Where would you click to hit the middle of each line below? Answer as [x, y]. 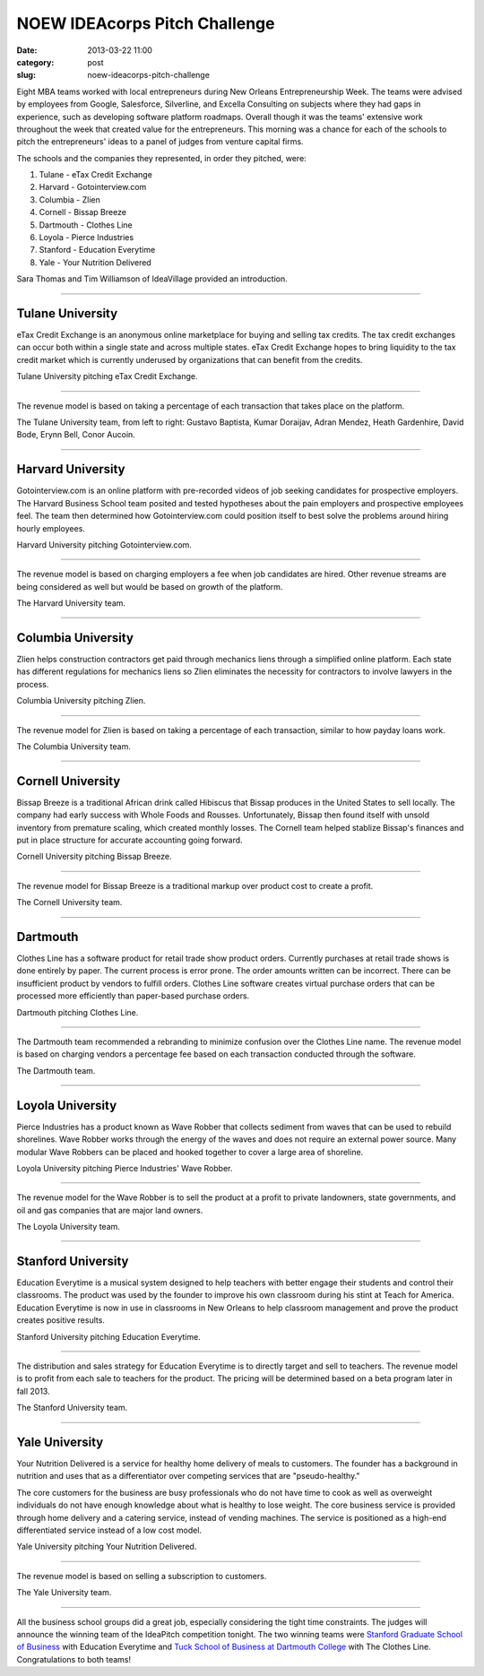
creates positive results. [60, 1320]
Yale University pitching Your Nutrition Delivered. [107, 1547]
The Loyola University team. [69, 1227]
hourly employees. [51, 528]
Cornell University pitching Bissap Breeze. [94, 857]
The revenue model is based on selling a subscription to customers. [142, 1576]
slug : [26, 75]
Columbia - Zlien [69, 199]
